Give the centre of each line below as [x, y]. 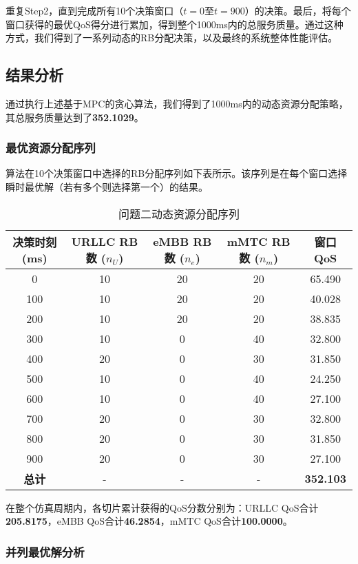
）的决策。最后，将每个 [298, 10]
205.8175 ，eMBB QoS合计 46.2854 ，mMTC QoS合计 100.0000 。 [149, 521]
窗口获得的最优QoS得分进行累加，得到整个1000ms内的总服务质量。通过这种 [175, 24]
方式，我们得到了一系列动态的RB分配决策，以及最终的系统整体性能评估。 [172, 38]
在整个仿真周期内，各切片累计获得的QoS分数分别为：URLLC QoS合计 [162, 507]
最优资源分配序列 [51, 148]
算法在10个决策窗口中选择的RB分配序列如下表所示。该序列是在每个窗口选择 [177, 173]
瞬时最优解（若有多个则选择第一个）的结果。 [107, 186]
